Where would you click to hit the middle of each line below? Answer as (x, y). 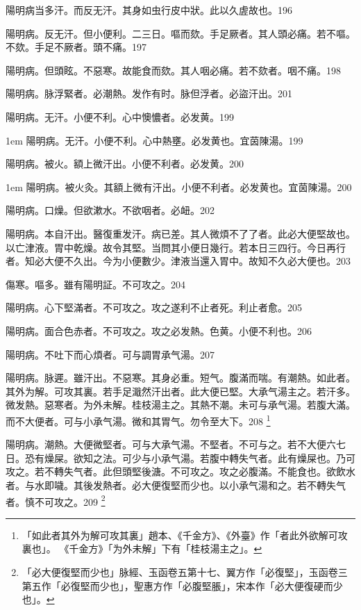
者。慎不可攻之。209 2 (56, 500)
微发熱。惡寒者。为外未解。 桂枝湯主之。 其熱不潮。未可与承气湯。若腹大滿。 (180, 405)
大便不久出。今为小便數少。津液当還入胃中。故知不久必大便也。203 (197, 261)
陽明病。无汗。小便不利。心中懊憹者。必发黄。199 (120, 116)
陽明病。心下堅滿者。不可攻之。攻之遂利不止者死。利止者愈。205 (154, 307)
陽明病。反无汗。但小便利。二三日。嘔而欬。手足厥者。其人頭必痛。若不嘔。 (180, 33)
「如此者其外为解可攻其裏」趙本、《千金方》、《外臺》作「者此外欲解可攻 (185, 535)
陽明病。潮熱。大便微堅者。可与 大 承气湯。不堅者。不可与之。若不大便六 (171, 444)
